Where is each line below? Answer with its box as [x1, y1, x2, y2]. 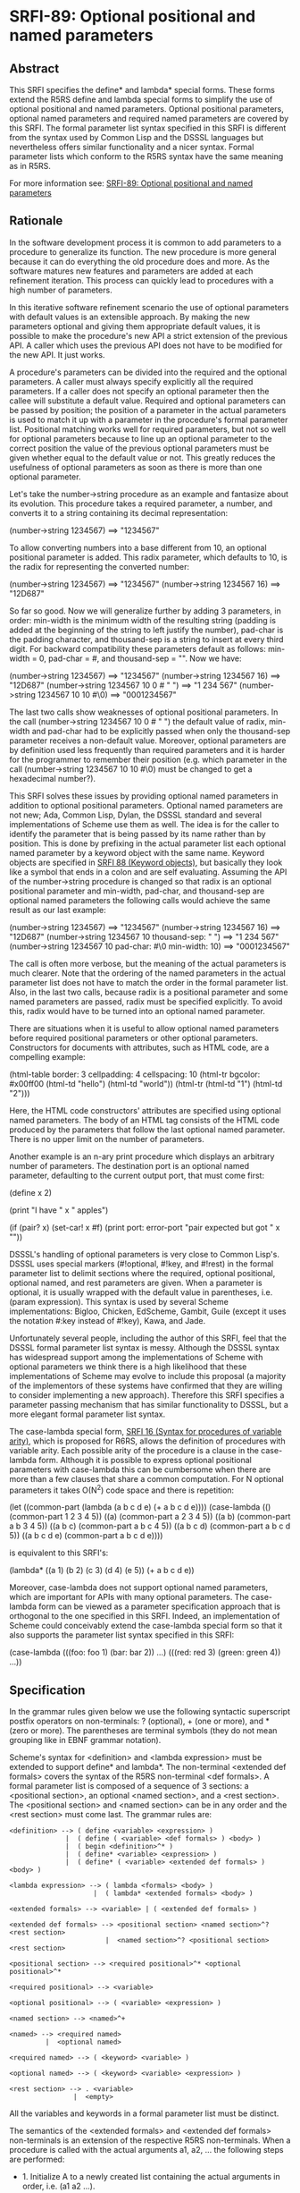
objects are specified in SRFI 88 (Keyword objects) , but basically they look [9, 857, 283, 868]
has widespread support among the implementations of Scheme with [9, 1351, 263, 1362]
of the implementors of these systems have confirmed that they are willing [9, 1380, 283, 1391]
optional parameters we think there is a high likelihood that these [9, 1361, 247, 1372]
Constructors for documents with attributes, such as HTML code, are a [9, 1042, 270, 1053]
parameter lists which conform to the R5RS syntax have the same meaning [9, 151, 284, 162]
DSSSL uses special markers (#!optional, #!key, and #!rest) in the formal [9, 1258, 274, 1269]
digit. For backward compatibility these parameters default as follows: [9, 643, 266, 654]
